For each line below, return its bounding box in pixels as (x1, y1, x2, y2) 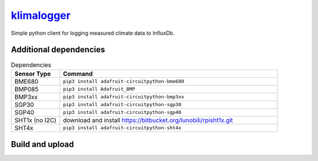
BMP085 (14, 85, 39, 93)
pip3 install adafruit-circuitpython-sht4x (62, 124, 182, 131)
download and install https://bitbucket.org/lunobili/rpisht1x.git (62, 116, 233, 124)
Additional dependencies (11, 45, 105, 55)
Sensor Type (14, 70, 51, 78)
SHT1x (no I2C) (14, 116, 57, 124)
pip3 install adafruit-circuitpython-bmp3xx (62, 94, 185, 100)
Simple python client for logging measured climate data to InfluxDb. (11, 29, 175, 37)
